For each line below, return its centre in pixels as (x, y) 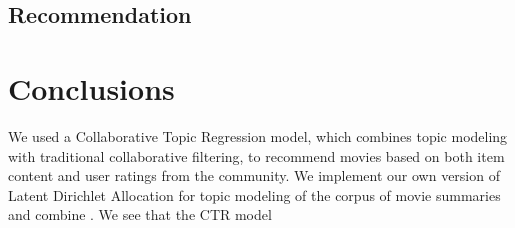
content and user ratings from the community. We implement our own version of (254, 175)
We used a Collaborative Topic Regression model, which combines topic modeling (258, 135)
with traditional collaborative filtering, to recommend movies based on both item (256, 155)
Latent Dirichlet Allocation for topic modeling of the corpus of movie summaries (254, 194)
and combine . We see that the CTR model (140, 214)
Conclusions (91, 87)
